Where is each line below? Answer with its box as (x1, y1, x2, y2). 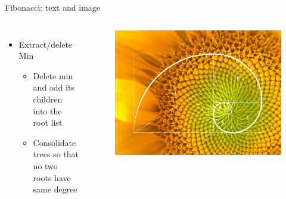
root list (33, 116, 63, 129)
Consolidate (33, 136, 76, 148)
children (33, 92, 63, 105)
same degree (33, 183, 77, 195)
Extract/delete (18, 38, 73, 50)
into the (33, 104, 62, 117)
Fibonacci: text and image (5, 1, 101, 13)
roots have (33, 171, 71, 184)
